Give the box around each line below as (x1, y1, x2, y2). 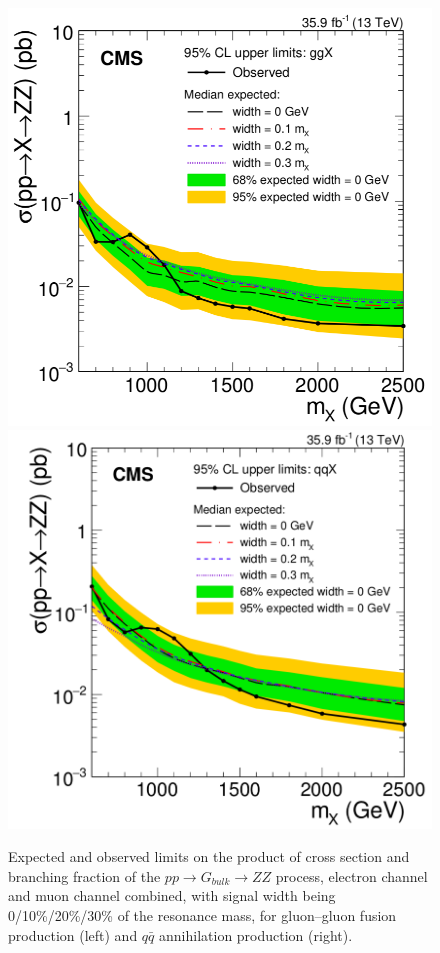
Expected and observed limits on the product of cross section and (8, 846, 410, 867)
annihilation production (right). (159, 924, 353, 945)
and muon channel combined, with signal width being (8, 885, 336, 906)
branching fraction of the (8, 865, 161, 886)
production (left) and (8, 924, 138, 945)
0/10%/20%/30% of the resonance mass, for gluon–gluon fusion (8, 904, 397, 925)
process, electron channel (275, 865, 428, 886)
